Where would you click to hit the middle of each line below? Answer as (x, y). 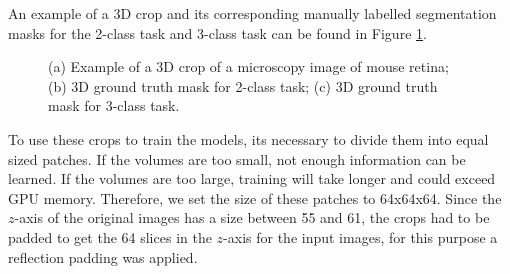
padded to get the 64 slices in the (110, 236)
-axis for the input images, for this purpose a (360, 236)
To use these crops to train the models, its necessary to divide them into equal (248, 138)
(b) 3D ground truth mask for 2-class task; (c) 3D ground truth (243, 85)
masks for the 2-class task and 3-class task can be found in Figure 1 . (217, 32)
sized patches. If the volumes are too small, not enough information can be (237, 158)
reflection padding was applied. (103, 256)
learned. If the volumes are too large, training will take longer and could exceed (252, 178)
